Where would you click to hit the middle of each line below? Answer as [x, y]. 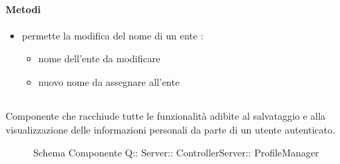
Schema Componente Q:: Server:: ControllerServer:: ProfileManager [176, 153]
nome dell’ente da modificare [99, 58]
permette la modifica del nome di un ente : [113, 35]
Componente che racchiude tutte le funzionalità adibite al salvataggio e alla [166, 115]
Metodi [23, 9]
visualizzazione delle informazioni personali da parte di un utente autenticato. [170, 129]
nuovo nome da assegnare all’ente [109, 81]
